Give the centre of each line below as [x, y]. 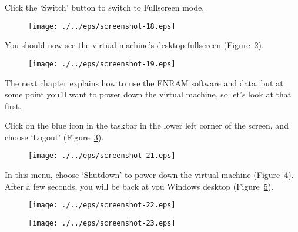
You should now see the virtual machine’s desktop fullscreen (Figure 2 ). [134, 45]
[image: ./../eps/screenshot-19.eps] [102, 64]
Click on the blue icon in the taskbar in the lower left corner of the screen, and [147, 125]
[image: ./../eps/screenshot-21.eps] [102, 156]
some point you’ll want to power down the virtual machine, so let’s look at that [148, 94]
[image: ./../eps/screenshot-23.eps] [102, 223]
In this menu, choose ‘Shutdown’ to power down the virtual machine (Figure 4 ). [149, 175]
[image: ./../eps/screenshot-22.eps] [102, 205]
